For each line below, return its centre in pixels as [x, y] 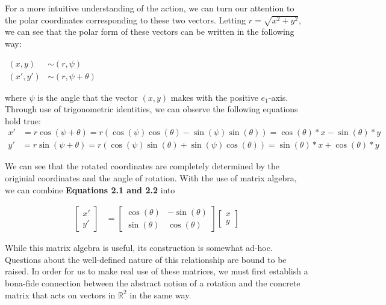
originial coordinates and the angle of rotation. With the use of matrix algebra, [151, 178]
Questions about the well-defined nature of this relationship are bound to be [146, 259]
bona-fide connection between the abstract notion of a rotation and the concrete [153, 283]
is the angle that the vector [88, 97]
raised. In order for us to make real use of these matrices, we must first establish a [157, 271]
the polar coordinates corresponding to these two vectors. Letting [126, 20]
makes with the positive [214, 97]
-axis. [278, 97]
